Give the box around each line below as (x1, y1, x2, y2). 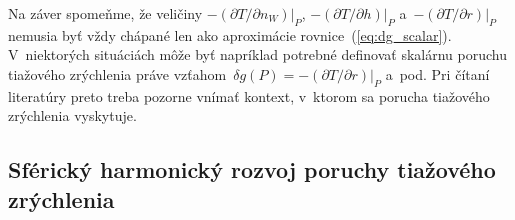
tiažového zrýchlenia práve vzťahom (8, 63, 227, 84)
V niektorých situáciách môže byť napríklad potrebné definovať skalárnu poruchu (8, 44, 507, 65)
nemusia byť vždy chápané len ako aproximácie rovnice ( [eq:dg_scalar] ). (8, 24, 452, 45)
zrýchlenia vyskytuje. (8, 105, 137, 126)
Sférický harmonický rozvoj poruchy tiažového (8, 154, 496, 185)
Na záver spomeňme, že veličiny (8, 3, 203, 23)
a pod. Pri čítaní (385, 63, 490, 84)
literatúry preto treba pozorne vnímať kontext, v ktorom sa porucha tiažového (8, 85, 490, 106)
